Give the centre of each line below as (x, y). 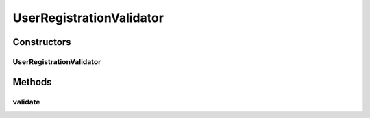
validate (26, 102)
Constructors (42, 42)
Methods (32, 82)
